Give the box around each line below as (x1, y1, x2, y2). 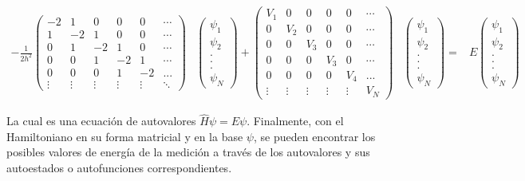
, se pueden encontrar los (253, 128, 376, 144)
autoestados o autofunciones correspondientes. (6, 159, 232, 175)
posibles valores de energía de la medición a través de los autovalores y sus (6, 144, 370, 160)
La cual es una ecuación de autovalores (6, 112, 196, 129)
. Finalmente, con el (247, 112, 344, 129)
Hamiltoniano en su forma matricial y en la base (6, 128, 243, 144)
